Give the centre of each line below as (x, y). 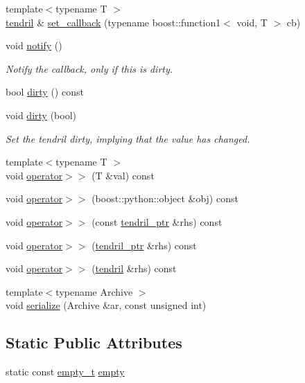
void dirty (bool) (41, 115)
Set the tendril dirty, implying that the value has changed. (128, 138)
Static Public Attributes (94, 342)
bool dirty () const (45, 92)
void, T (252, 22)
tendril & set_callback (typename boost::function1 (113, 22)
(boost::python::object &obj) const (165, 198)
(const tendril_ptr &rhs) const (157, 221)
